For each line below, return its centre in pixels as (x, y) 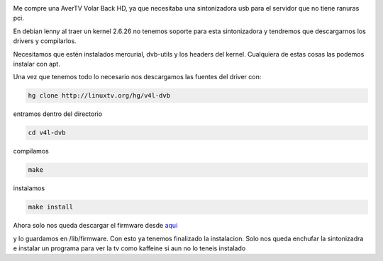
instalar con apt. (37, 64)
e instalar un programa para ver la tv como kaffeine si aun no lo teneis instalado (129, 248)
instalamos (29, 188)
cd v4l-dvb (47, 133)
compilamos (31, 151)
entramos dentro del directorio (58, 114)
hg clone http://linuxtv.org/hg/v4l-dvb (99, 96)
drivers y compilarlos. (45, 41)
